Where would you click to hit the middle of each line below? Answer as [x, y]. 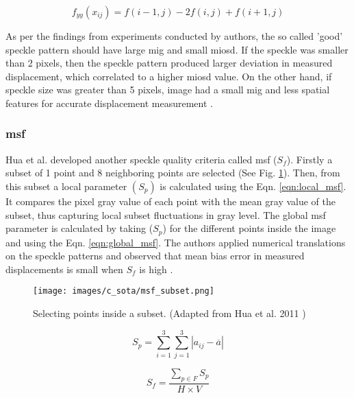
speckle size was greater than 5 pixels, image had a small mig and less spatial [168, 90]
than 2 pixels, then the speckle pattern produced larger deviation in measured [169, 63]
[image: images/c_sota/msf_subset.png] [124, 291]
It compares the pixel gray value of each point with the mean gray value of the [170, 201]
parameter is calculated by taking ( [79, 228]
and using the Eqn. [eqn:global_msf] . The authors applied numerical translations [176, 242]
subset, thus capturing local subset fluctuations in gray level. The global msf [166, 214]
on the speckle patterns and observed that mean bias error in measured [155, 256]
